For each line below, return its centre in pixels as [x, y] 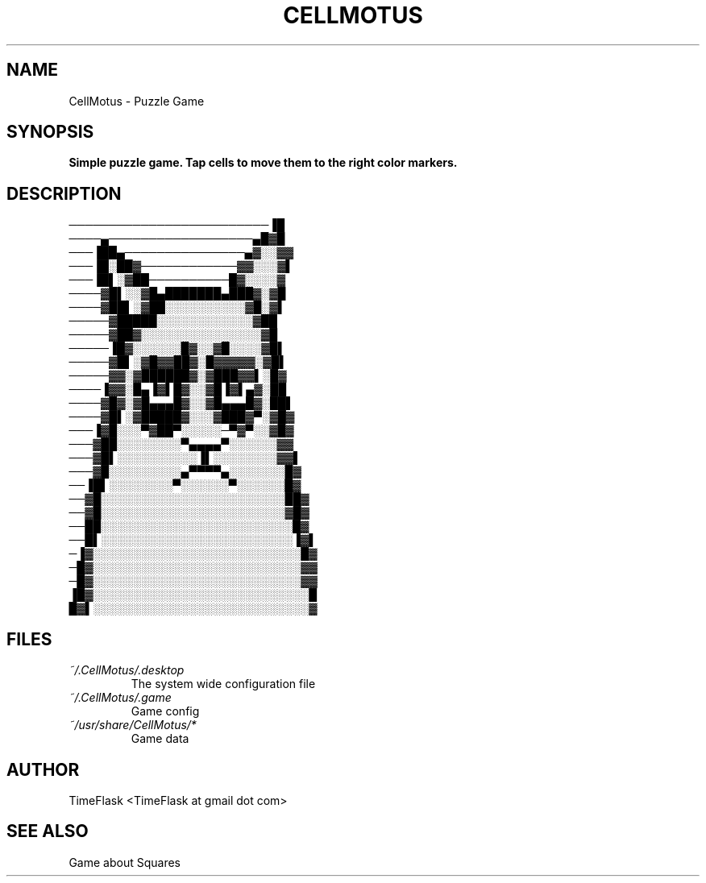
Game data [160, 739]
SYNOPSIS [50, 132]
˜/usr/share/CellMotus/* [133, 725]
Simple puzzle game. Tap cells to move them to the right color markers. [263, 163]
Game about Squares [125, 862]
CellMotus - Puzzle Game [137, 101]
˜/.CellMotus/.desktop [127, 670]
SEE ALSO [48, 831]
